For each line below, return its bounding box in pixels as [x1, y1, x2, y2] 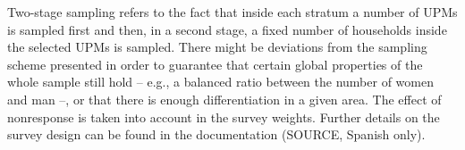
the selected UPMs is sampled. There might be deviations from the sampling [7, 37, 427, 56]
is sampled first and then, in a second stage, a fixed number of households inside [7, 20, 447, 38]
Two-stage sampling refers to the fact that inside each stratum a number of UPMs [7, 3, 458, 21]
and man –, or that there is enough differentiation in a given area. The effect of [7, 89, 442, 108]
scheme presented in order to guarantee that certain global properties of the [7, 54, 423, 73]
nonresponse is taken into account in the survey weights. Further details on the [7, 107, 440, 126]
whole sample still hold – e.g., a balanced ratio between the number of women [7, 72, 434, 91]
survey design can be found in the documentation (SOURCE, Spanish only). [7, 125, 426, 144]
